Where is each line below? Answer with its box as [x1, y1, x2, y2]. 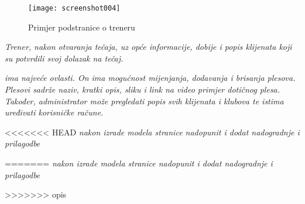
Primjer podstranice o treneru [28, 21, 135, 33]
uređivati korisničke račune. [5, 106, 104, 118]
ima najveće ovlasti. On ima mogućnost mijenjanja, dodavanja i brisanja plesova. [5, 72, 296, 84]
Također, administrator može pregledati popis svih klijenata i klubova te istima [5, 94, 284, 107]
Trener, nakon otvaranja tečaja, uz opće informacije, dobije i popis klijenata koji [5, 40, 292, 53]
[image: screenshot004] [28, 4, 121, 12]
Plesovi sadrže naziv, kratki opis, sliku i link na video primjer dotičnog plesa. [5, 83, 280, 96]
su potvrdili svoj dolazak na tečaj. [5, 52, 124, 64]
